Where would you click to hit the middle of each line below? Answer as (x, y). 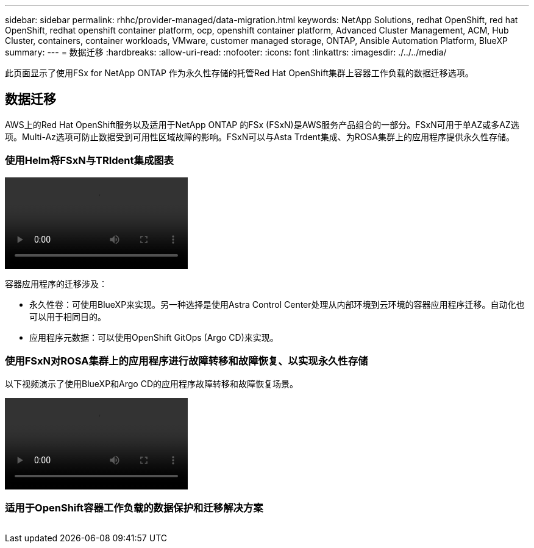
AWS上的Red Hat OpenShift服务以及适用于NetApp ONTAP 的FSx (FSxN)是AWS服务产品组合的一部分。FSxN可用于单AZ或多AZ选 (262, 124)
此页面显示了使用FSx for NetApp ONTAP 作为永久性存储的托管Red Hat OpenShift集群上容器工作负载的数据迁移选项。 (239, 73)
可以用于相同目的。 (68, 316)
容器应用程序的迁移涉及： (56, 283)
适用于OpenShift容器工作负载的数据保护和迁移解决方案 (134, 507)
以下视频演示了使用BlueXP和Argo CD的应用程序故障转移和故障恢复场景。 (152, 384)
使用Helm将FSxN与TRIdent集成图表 (89, 161)
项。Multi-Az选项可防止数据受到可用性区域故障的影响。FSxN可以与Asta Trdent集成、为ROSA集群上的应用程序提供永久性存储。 (260, 137)
